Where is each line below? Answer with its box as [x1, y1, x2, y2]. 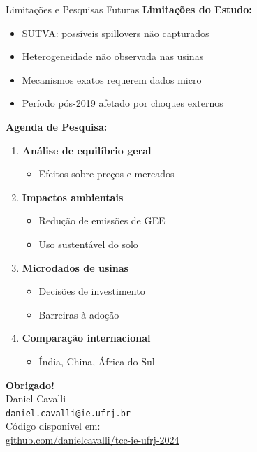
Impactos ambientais [22, 189, 124, 204]
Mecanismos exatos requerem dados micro [22, 72, 202, 87]
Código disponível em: [6, 418, 101, 433]
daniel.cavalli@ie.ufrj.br [6, 408, 131, 418]
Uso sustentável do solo [38, 236, 138, 251]
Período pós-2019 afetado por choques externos [22, 96, 223, 110]
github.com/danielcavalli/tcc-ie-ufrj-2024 [6, 432, 179, 446]
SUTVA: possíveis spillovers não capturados [22, 25, 210, 40]
